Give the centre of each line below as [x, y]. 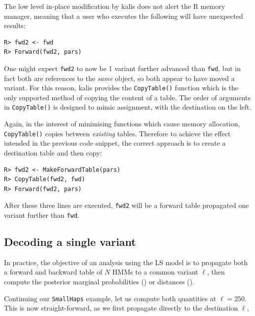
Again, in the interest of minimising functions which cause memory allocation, [122, 124]
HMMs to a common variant [155, 272]
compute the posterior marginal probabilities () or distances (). [99, 282]
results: [15, 25]
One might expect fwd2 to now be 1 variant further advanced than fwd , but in [122, 68]
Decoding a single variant [70, 242]
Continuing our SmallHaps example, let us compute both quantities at [110, 298]
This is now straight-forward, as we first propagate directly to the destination [121, 308]
